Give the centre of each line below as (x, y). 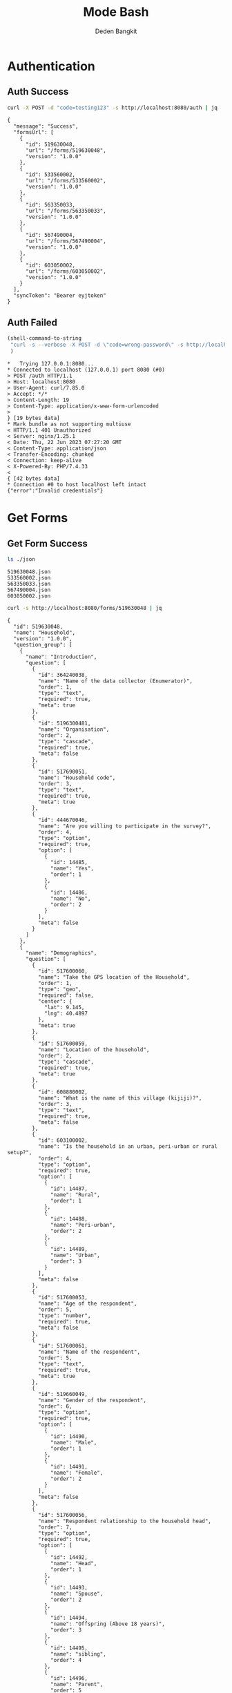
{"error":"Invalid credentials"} (55, 491)
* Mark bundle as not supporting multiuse (69, 424)
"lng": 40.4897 (66, 1013)
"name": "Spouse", (77, 1594)
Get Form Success (47, 543)
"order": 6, (55, 1406)
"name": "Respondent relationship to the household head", (125, 1521)
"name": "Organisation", (74, 729)
